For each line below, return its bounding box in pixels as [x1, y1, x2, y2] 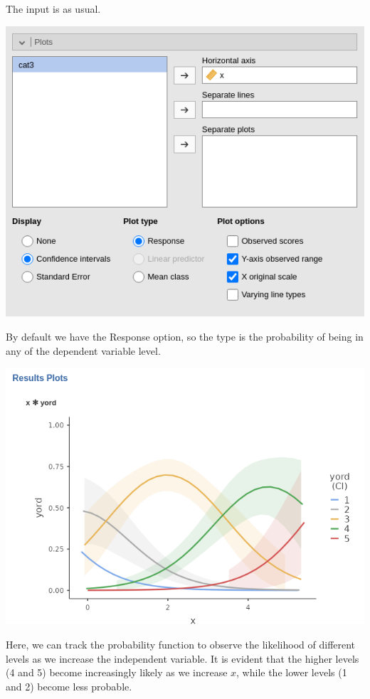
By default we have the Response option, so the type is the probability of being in [6, 329, 364, 343]
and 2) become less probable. [6, 678, 132, 693]
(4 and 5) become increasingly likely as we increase [6, 665, 228, 680]
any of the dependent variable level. [6, 343, 161, 358]
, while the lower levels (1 [236, 665, 347, 680]
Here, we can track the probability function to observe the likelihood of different [6, 636, 356, 651]
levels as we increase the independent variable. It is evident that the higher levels [6, 651, 359, 666]
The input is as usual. [6, 1, 101, 16]
